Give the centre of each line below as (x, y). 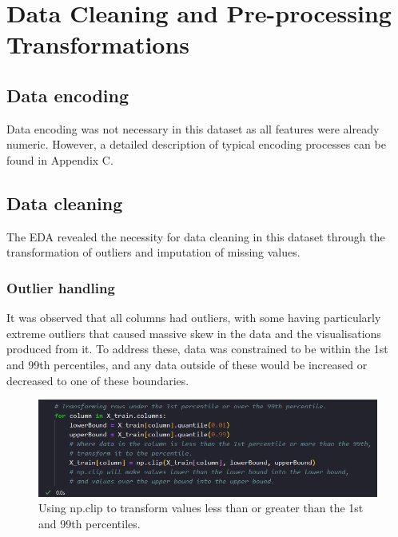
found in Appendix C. (60, 159)
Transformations (98, 44)
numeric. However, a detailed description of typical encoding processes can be (196, 144)
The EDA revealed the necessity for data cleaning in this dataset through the (196, 236)
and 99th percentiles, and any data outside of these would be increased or (187, 364)
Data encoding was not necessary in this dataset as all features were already (193, 128)
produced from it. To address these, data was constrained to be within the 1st (197, 349)
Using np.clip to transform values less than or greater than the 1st (201, 508)
